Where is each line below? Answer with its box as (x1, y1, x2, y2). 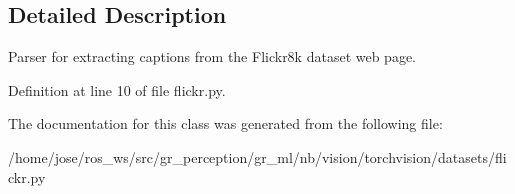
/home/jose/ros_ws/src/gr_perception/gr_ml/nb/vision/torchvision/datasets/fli (8, 146, 507, 167)
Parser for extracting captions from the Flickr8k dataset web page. (8, 46, 417, 67)
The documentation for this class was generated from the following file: (8, 113, 443, 134)
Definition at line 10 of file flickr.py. (8, 79, 226, 100)
